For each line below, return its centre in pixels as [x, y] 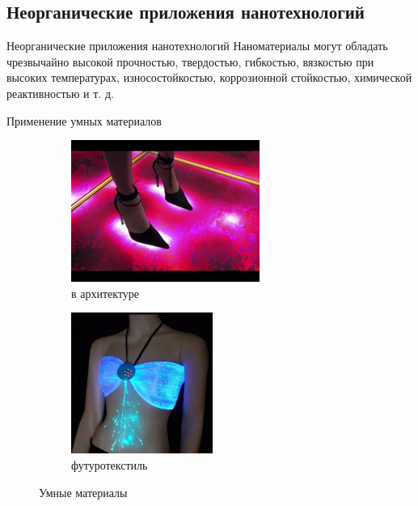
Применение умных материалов [84, 120]
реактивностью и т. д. [60, 93]
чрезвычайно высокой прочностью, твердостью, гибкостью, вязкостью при [190, 61]
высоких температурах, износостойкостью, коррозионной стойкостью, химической [209, 77]
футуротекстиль [110, 464]
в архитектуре [106, 293]
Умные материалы [83, 492]
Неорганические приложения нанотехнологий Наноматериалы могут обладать [197, 46]
